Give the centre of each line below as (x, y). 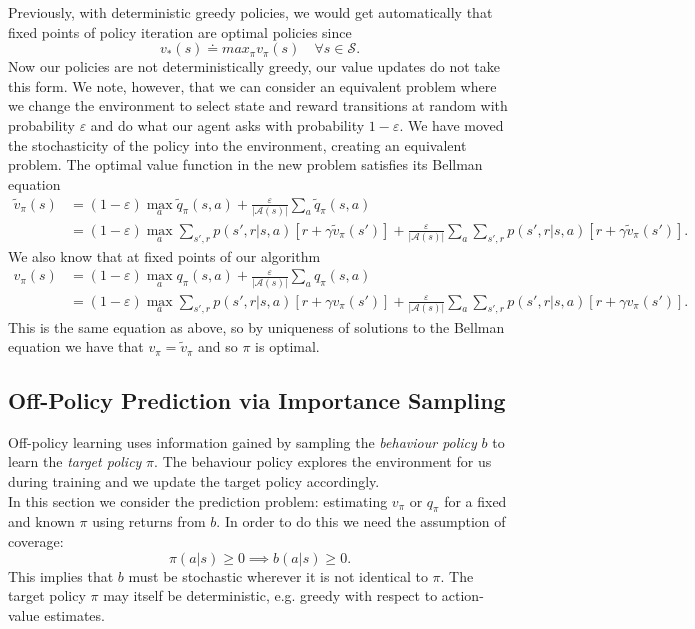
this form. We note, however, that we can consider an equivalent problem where (252, 85)
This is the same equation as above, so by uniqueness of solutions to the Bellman (256, 326)
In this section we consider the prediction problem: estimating (198, 500)
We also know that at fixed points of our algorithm (164, 255)
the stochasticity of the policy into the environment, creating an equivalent (237, 144)
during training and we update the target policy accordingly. (194, 481)
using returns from (149, 521)
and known (41, 521)
